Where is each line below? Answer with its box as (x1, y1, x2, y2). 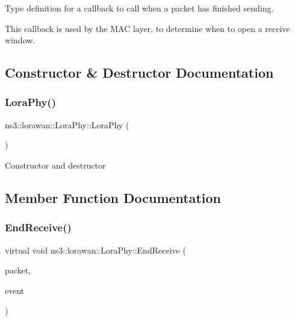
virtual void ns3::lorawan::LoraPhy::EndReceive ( (5, 243, 186, 256)
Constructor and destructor (5, 158, 106, 171)
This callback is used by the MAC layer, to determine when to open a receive (5, 22, 290, 34)
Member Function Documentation (5, 188, 222, 207)
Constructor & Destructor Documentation (5, 63, 274, 82)
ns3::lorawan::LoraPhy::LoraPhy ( (5, 118, 129, 131)
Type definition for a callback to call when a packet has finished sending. (5, 2, 274, 14)
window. (5, 34, 36, 46)
